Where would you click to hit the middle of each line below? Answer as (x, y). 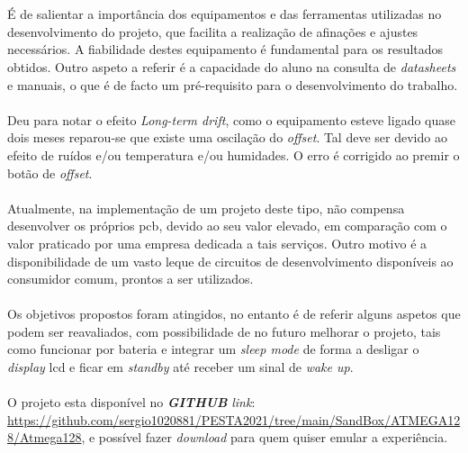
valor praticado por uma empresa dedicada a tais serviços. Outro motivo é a (217, 243)
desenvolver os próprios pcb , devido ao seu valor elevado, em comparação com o (227, 226)
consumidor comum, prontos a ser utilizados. (130, 279)
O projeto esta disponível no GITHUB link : (131, 402)
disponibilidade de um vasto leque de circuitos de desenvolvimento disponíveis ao (230, 261)
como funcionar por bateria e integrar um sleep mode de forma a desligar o (213, 349)
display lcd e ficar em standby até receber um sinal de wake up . (180, 367)
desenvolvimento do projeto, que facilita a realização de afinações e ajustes (213, 31)
